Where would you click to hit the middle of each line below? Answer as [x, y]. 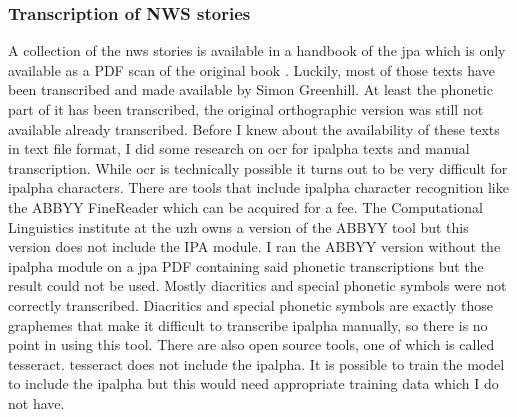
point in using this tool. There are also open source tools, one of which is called [251, 344]
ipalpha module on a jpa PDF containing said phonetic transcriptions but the [246, 265]
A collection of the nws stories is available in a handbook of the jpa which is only [257, 50]
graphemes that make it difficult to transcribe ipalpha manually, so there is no [248, 324]
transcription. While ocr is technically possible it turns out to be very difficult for [258, 167]
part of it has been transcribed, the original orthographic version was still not [246, 109]
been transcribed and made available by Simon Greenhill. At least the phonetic [250, 89]
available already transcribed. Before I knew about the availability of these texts [254, 128]
